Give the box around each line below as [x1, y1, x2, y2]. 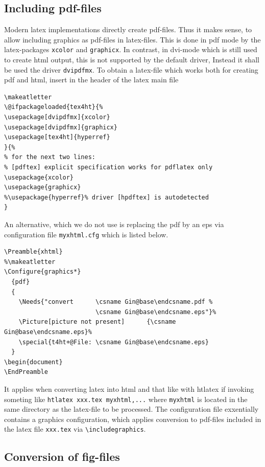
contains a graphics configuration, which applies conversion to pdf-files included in [4, 413, 261, 424]
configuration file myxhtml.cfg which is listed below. [4, 229, 168, 239]
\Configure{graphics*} [4, 268, 81, 276]
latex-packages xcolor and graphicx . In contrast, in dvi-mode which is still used [4, 44, 257, 55]
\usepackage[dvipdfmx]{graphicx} [4, 123, 117, 131]
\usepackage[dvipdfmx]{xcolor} [4, 114, 110, 121]
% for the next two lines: [4, 153, 95, 161]
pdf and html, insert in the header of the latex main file [4, 74, 179, 85]
